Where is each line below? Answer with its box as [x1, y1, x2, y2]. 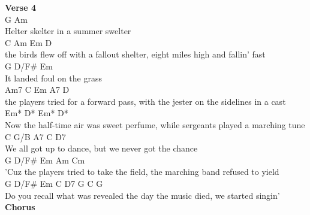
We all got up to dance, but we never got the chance [5, 142, 198, 155]
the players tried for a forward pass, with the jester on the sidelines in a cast [5, 95, 286, 107]
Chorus [5, 201, 35, 213]
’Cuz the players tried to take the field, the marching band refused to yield [5, 165, 279, 178]
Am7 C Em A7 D [5, 83, 70, 96]
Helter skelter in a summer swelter [5, 25, 131, 37]
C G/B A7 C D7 [5, 130, 66, 143]
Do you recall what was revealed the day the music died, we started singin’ [5, 189, 280, 201]
